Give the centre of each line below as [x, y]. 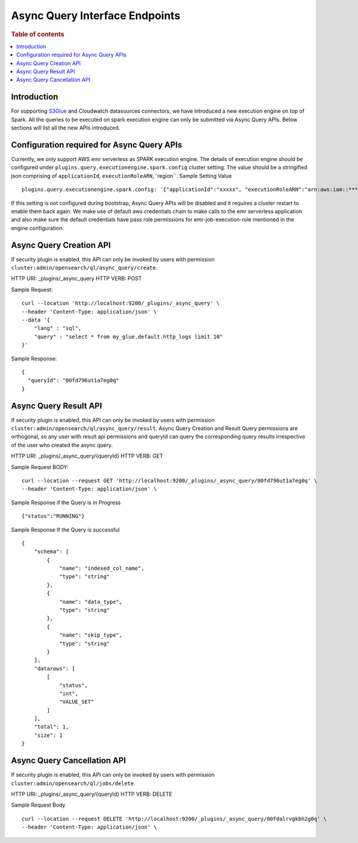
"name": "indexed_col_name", [102, 569]
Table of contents [38, 34]
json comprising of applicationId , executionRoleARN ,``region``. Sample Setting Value [121, 175]
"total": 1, [51, 727]
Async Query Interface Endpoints [96, 16]
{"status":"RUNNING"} [53, 516]
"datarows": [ [55, 668]
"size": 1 [48, 735]
